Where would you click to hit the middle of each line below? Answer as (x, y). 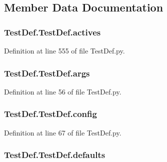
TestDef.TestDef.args (47, 73)
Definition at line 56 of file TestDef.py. (63, 91)
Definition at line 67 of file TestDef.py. (63, 132)
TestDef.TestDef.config (50, 114)
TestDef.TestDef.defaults (55, 155)
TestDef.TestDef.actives (52, 32)
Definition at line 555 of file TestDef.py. (64, 50)
